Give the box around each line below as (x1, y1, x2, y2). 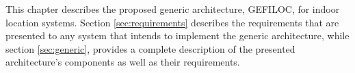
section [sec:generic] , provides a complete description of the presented (5, 41, 295, 55)
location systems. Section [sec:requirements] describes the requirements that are (5, 15, 339, 29)
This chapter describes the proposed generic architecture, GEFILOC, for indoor (5, 2, 340, 16)
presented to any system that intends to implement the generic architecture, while (5, 28, 350, 43)
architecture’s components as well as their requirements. (5, 55, 240, 69)
